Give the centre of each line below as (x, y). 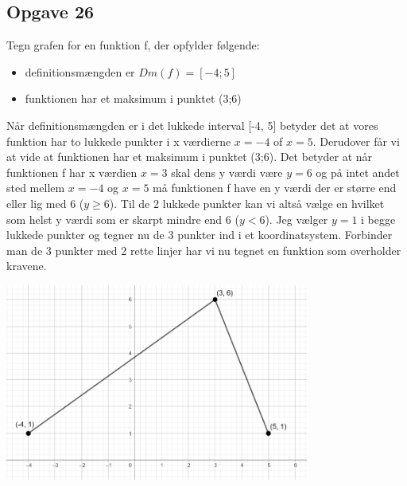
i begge (378, 219)
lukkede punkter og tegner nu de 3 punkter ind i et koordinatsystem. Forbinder (200, 235)
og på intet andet (358, 172)
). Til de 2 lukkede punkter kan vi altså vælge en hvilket (247, 203)
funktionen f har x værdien (72, 172)
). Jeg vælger (297, 219)
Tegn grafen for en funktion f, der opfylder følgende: (133, 45)
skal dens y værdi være (227, 172)
